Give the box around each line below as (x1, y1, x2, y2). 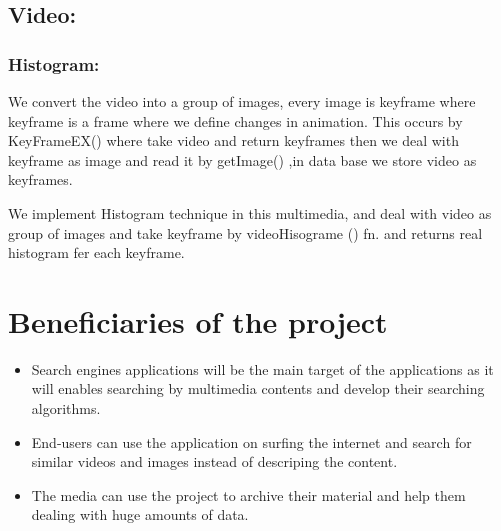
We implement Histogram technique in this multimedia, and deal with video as (8, 202, 492, 223)
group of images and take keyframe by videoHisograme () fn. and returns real (8, 222, 483, 243)
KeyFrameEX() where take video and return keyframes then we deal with (8, 130, 459, 151)
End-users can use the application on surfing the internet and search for (31, 431, 472, 452)
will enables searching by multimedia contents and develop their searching (31, 378, 485, 399)
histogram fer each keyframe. (8, 242, 185, 263)
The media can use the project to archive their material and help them (31, 484, 466, 505)
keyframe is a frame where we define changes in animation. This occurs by (8, 110, 463, 131)
